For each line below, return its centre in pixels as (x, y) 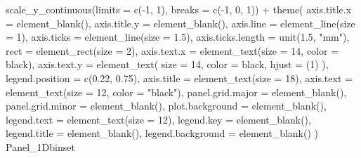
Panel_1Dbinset (40, 146)
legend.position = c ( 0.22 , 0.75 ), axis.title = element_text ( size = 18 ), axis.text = (179, 78)
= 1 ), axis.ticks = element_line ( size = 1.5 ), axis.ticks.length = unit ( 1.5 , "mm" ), (178, 37)
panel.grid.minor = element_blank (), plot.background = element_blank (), (166, 106)
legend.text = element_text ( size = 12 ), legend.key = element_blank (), (158, 119)
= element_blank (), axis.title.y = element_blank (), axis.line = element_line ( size (180, 23)
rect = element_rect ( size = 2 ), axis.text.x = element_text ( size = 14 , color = (172, 50)
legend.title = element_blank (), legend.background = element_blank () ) (162, 133)
